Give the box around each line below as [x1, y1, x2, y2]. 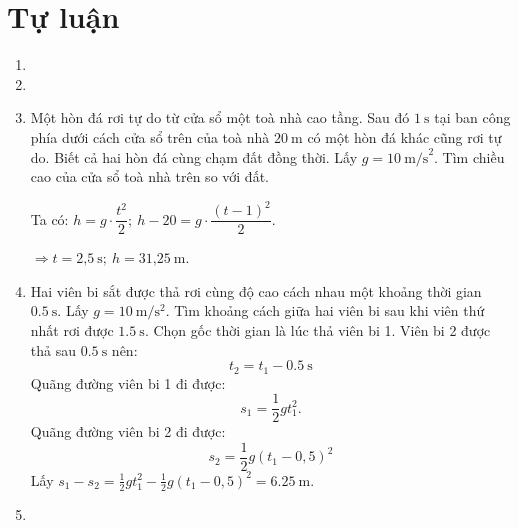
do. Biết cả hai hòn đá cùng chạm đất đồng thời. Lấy [30, 146, 358, 167]
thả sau [30, 339, 76, 360]
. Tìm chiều [434, 146, 505, 167]
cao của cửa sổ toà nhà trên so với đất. [30, 166, 269, 187]
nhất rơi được [30, 320, 114, 341]
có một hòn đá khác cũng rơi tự [307, 126, 502, 147]
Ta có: [30, 208, 69, 229]
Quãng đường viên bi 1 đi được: [30, 372, 226, 393]
